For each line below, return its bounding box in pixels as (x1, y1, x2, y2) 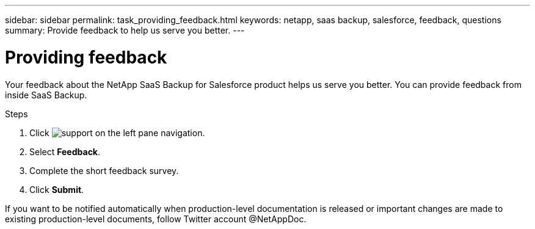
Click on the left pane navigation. (29, 127, 205, 138)
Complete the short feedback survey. (29, 165, 179, 176)
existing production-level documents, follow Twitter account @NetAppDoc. (5, 213, 307, 224)
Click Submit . (29, 184, 84, 195)
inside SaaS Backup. (5, 89, 87, 100)
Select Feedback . (29, 146, 101, 157)
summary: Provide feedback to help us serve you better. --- (5, 25, 245, 35)
